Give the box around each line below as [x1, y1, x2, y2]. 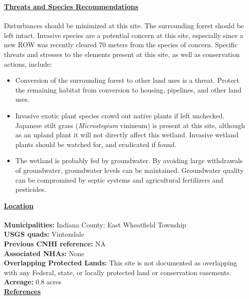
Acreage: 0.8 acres [4, 277, 62, 287]
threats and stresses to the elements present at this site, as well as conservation [4, 49, 240, 59]
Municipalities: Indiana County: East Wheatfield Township [4, 219, 186, 229]
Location [4, 200, 34, 210]
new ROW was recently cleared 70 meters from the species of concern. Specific [4, 39, 238, 50]
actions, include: [4, 58, 52, 69]
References [4, 286, 41, 297]
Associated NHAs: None [4, 248, 85, 258]
